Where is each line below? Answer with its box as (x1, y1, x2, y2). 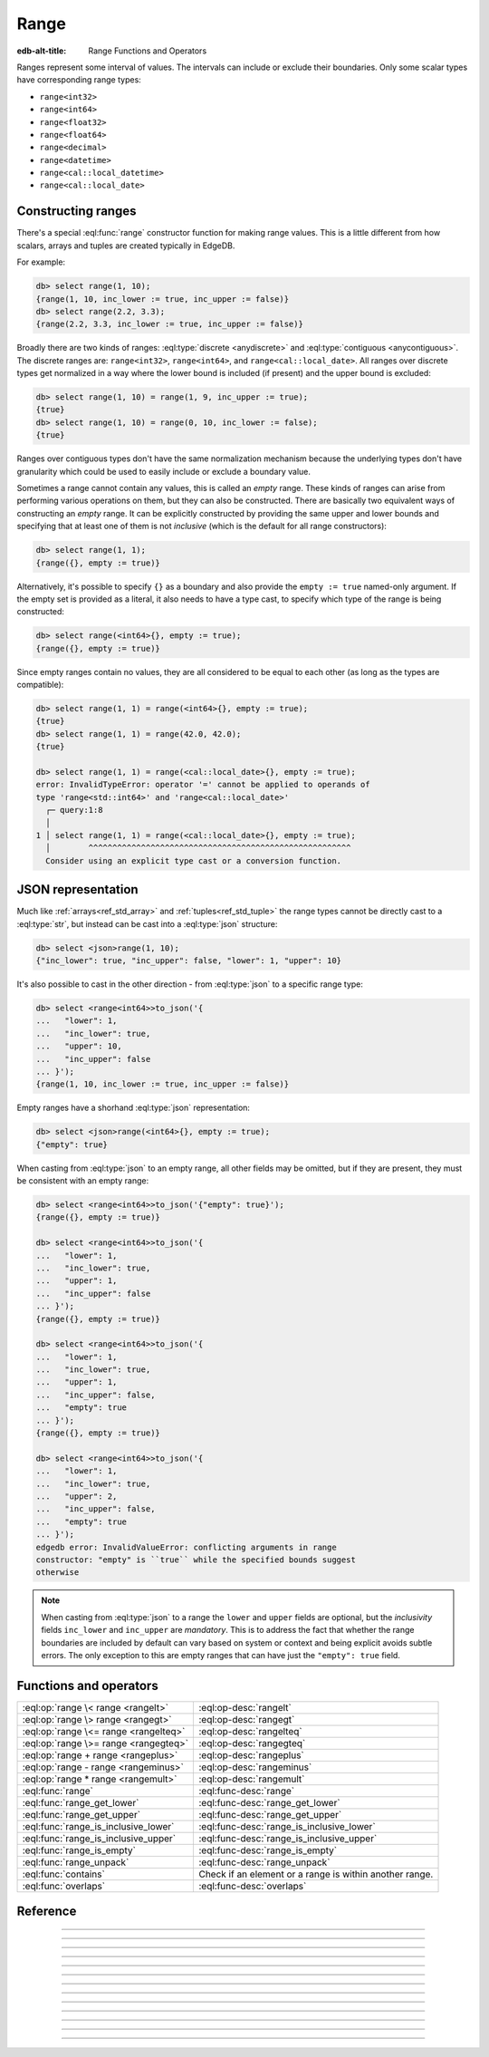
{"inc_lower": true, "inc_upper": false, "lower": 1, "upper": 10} (35, 955, 342, 965)
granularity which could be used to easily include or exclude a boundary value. (16, 466, 312, 477)
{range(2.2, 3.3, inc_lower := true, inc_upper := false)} (35, 319, 303, 330)
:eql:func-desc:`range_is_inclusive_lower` (198, 1820, 376, 1832)
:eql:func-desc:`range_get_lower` (198, 1796, 340, 1809)
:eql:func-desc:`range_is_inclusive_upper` (198, 1831, 378, 1844)
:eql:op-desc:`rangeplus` (198, 1749, 304, 1762)
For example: (16, 256, 66, 267)
